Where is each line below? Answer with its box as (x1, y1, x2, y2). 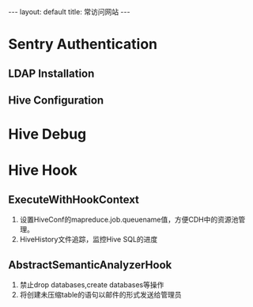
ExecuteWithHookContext (8, 192, 140, 207)
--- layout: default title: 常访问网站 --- (8, 7, 130, 17)
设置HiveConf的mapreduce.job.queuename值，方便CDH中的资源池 (19, 215, 239, 225)
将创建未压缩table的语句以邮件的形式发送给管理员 (19, 290, 182, 299)
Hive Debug (8, 125, 87, 143)
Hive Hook (8, 161, 77, 180)
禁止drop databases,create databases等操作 (19, 279, 164, 290)
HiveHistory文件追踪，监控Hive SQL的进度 (19, 235, 158, 244)
